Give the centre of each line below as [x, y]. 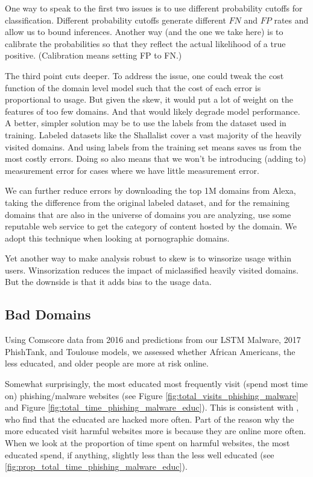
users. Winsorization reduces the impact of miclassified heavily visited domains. [152, 270]
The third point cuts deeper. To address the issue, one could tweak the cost [144, 75]
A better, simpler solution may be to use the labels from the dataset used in [146, 123]
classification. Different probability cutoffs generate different [115, 20]
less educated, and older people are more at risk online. [107, 363]
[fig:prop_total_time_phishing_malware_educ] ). [96, 466]
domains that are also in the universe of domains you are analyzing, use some [148, 214]
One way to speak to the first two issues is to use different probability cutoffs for [154, 8]
